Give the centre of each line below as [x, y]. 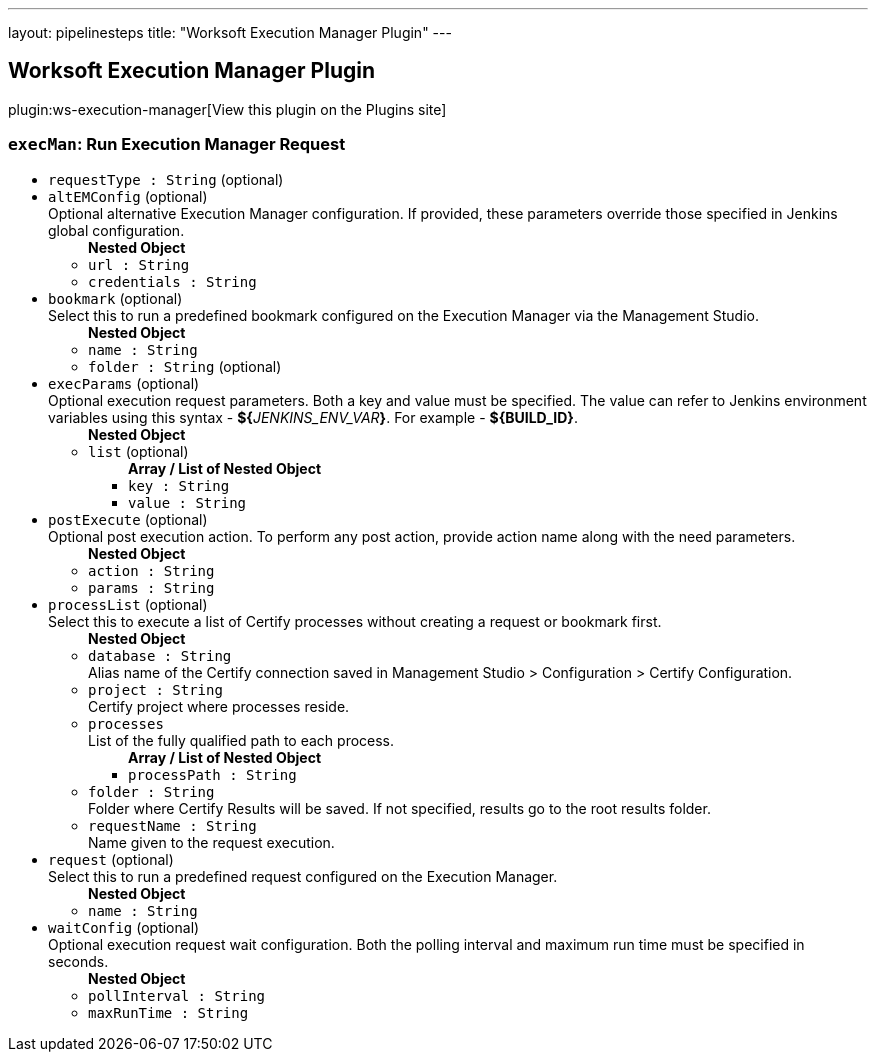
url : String [139, 264]
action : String [151, 570]
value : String [187, 502]
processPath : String [212, 774]
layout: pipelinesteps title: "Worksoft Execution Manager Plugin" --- [230, 32]
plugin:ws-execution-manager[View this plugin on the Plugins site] [227, 109]
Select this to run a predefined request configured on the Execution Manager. [303, 876]
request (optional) [111, 859]
